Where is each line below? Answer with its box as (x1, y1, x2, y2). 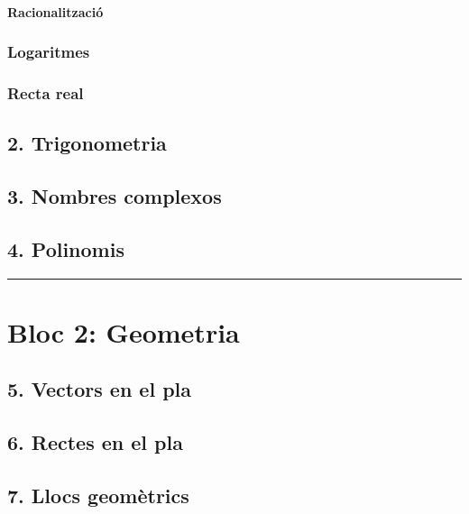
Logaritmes (7, 41, 90, 63)
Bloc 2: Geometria (7, 313, 240, 350)
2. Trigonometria (7, 129, 167, 157)
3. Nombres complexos (7, 182, 222, 210)
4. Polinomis (7, 234, 124, 262)
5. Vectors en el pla (7, 375, 192, 403)
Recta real (7, 81, 84, 104)
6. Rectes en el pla (7, 428, 183, 456)
